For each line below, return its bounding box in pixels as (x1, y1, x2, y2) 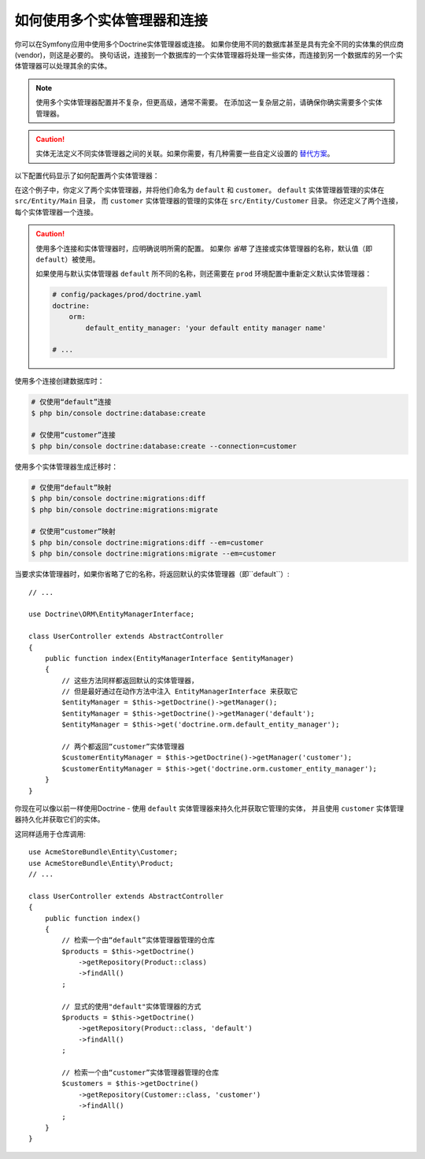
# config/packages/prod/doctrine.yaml (52, 290, 202, 299)
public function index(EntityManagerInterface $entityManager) (44, 654, 294, 663)
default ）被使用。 (35, 254, 100, 264)
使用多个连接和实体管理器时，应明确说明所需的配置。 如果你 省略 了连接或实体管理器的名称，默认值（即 (35, 243, 373, 253)
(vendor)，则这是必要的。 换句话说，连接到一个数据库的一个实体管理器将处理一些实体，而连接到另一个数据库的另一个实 (14, 50, 403, 59)
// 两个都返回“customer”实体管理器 (61, 742, 185, 752)
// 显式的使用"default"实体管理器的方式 (61, 1001, 201, 1011)
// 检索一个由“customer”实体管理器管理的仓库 (61, 1068, 220, 1077)
